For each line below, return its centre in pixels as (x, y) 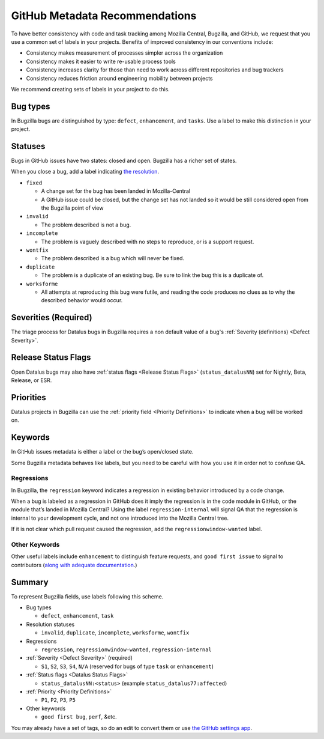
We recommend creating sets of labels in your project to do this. (91, 89)
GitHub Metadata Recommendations (104, 16)
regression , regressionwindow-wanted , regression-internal (127, 649)
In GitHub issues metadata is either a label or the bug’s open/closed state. (102, 452)
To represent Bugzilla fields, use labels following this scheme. (87, 596)
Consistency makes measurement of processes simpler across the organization (124, 53)
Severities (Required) (52, 318)
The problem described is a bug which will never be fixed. (113, 258)
